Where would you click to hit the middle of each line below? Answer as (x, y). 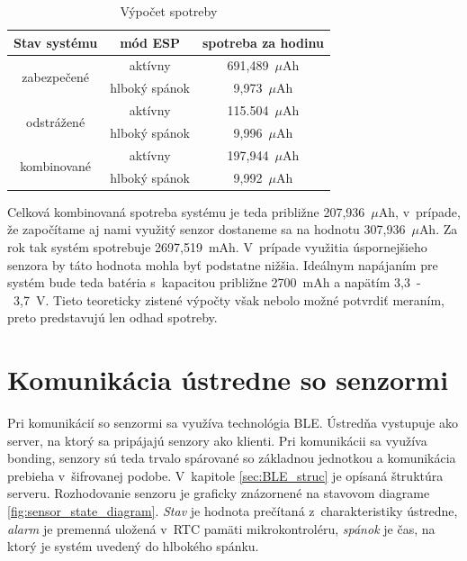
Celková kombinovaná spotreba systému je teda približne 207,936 (186, 211)
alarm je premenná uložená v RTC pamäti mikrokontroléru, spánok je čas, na (221, 528)
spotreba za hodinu (263, 42)
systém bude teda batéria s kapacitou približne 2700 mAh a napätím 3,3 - (214, 282)
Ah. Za (438, 229)
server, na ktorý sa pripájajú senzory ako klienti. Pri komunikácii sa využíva (217, 440)
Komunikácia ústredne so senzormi (228, 380)
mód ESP (150, 42)
